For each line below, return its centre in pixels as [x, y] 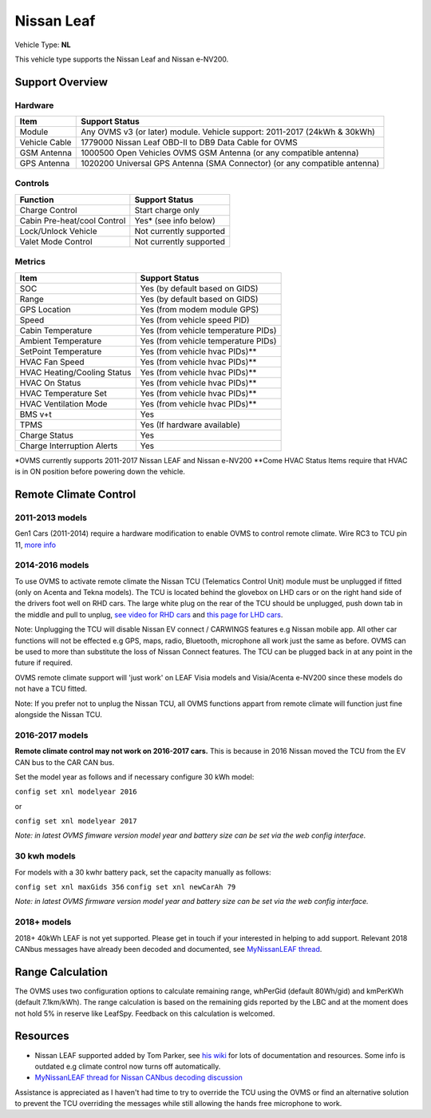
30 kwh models [45, 856]
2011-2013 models [51, 517]
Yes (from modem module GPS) [200, 309]
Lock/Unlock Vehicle [58, 231]
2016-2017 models [51, 735]
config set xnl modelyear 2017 [76, 821]
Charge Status [46, 435]
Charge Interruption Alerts [69, 446]
